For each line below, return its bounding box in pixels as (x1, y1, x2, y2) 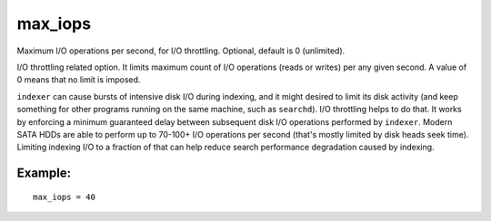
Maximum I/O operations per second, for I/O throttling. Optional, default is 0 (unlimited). (16, 45, 346, 56)
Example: (16, 166, 72, 181)
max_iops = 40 (33, 191, 95, 202)
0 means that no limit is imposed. (16, 74, 141, 85)
